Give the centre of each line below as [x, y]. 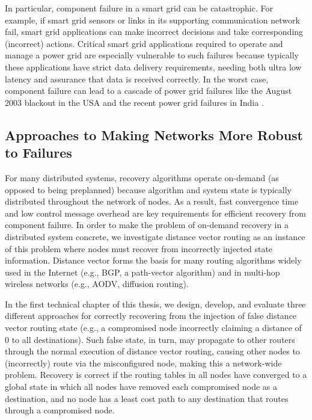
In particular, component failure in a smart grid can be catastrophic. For [139, 8]
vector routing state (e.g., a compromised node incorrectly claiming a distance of [153, 328]
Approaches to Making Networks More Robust [154, 134]
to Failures [38, 153]
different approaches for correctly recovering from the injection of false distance [151, 316]
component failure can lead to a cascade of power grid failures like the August [148, 91]
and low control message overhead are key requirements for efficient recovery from [156, 213]
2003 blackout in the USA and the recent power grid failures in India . [134, 102]
